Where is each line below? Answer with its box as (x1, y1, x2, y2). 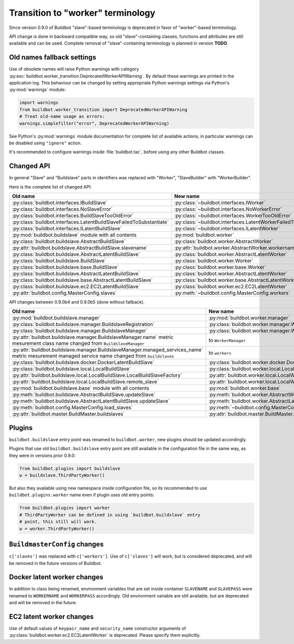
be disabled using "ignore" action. (9, 140, 82, 146)
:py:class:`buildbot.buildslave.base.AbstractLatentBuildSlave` (12, 277, 153, 283)
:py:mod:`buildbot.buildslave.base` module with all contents (12, 385, 149, 392)
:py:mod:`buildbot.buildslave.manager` (12, 314, 101, 321)
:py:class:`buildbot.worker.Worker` (174, 257, 254, 264)
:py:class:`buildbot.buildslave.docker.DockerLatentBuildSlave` (12, 359, 154, 366)
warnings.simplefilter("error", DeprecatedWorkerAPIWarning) (19, 120, 170, 126)
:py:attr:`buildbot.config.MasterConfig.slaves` (12, 290, 117, 297)
